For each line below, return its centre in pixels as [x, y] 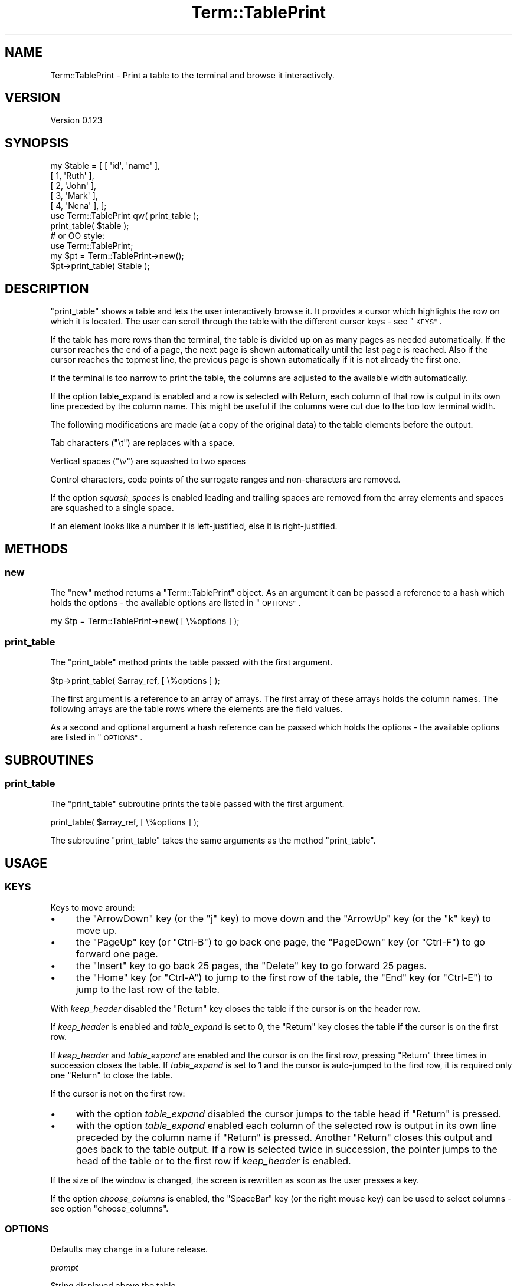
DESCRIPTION [47, 288]
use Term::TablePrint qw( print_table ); [125, 216]
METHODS [37, 549]
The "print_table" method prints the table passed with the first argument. [192, 662]
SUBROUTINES [49, 760]
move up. [96, 930]
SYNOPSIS [37, 143]
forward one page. [117, 954]
